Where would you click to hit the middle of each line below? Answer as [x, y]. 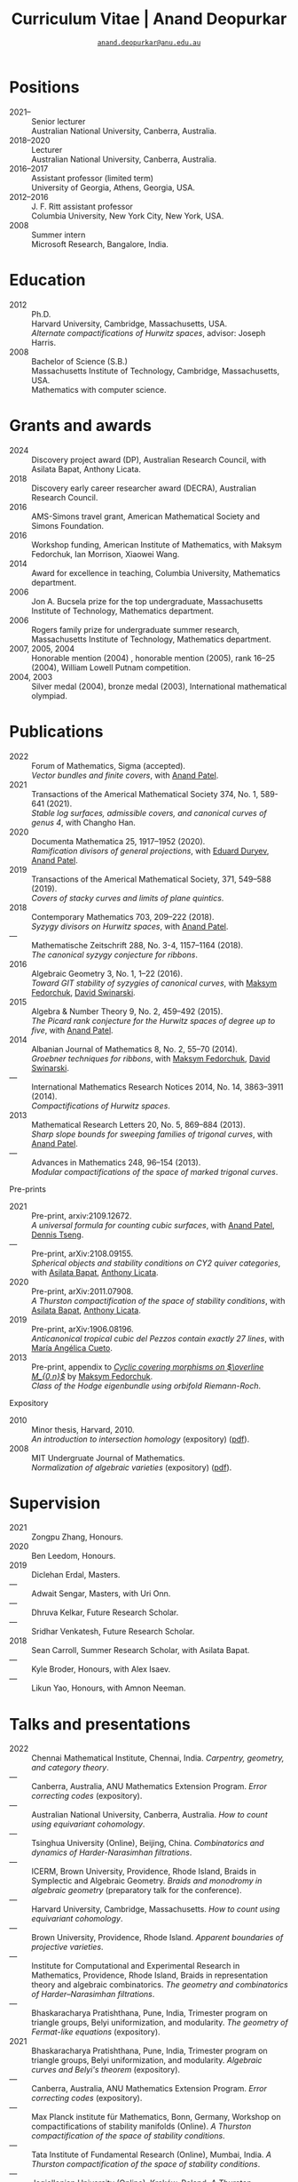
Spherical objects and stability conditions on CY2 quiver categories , [156, 1263]
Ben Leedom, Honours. [74, 1556]
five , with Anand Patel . [72, 1030]
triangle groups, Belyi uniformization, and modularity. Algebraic [147, 2060]
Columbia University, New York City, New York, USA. [128, 216]
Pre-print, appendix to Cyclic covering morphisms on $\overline [148, 1367]
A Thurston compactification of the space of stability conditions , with [158, 1300]
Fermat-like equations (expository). [96, 2032]
